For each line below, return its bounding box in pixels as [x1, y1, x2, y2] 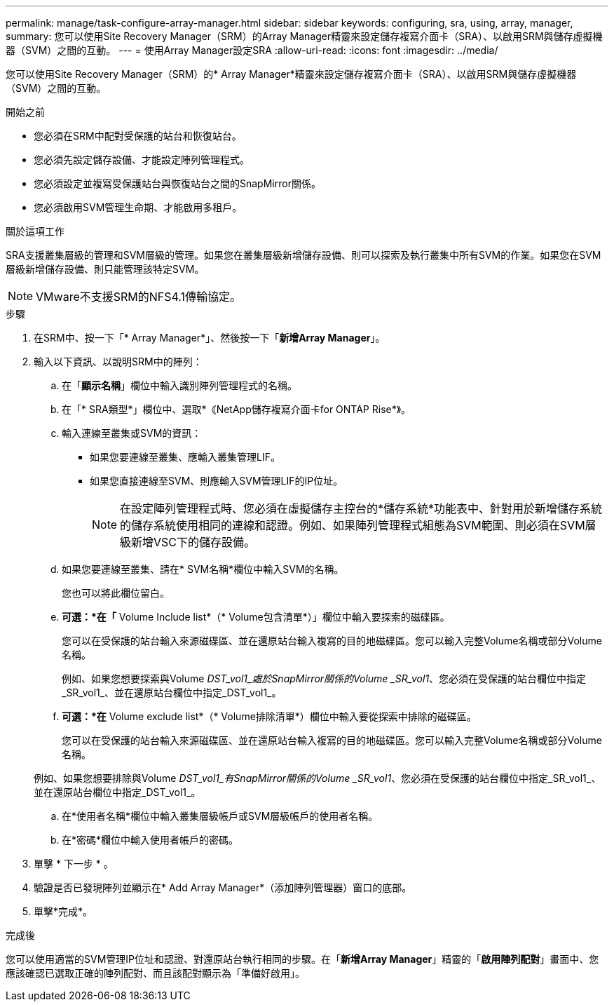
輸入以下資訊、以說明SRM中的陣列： [34, 356, 203, 367]
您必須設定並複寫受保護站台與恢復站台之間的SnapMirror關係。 [34, 177, 321, 189]
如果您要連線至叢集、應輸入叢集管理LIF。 [90, 451, 280, 463]
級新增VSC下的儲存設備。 [120, 535, 256, 549]
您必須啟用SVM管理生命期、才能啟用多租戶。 [34, 201, 243, 213]
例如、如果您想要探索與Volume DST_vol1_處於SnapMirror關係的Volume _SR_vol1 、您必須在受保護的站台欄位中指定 [62, 673, 587, 684]
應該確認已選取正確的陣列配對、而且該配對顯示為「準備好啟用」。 [6, 967, 305, 979]
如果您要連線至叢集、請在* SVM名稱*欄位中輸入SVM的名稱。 [62, 563, 344, 575]
